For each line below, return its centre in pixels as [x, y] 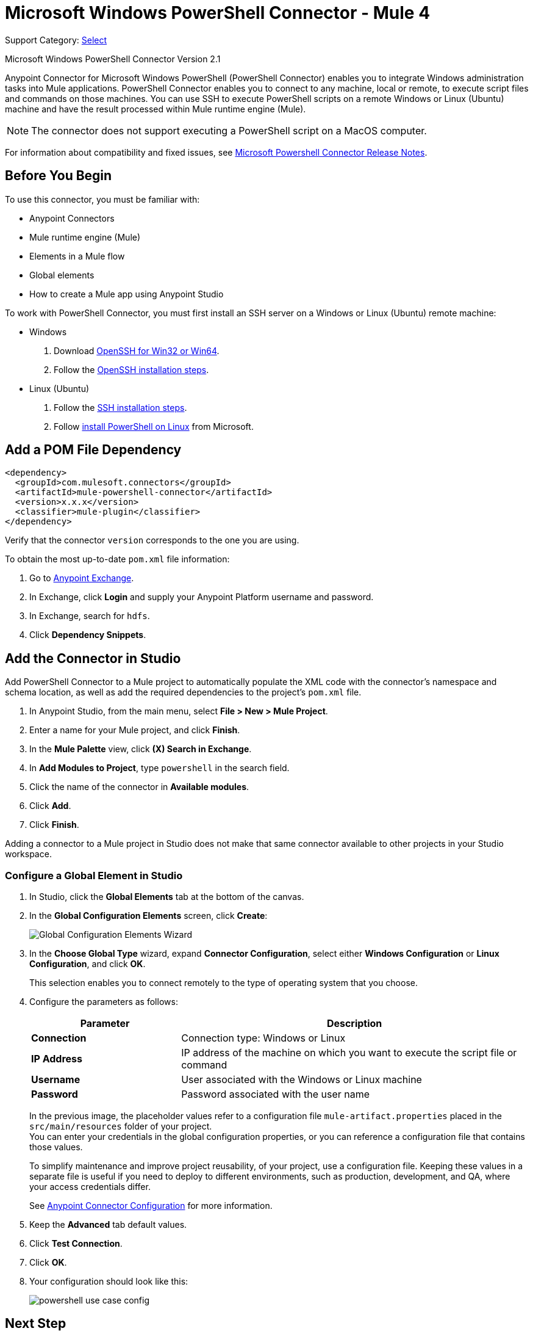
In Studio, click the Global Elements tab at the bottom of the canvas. [167, 897]
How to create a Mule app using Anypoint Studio [127, 294]
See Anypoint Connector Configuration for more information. [151, 1206]
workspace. [28, 854]
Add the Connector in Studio [93, 658]
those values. [56, 1147]
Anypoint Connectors [72, 218]
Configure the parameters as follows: [104, 1002]
